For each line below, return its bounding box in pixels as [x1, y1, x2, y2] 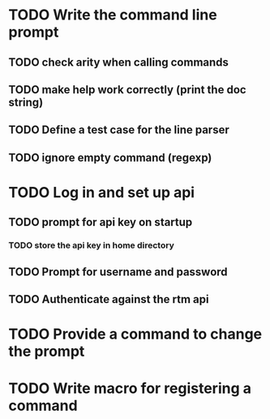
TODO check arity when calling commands [8, 55, 229, 69]
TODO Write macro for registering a [8, 379, 251, 398]
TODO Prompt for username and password [8, 265, 229, 279]
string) [8, 95, 44, 109]
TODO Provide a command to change [8, 325, 263, 343]
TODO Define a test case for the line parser [8, 123, 229, 137]
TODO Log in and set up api [8, 183, 195, 201]
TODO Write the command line [8, 6, 217, 24]
